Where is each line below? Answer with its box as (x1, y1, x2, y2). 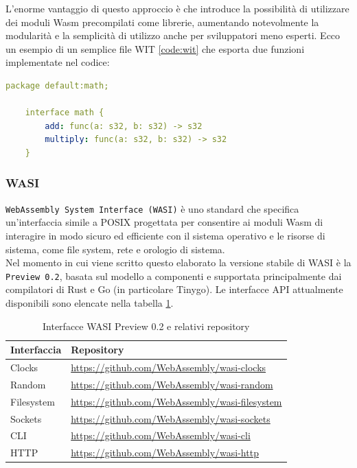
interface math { (25, 108, 104, 118)
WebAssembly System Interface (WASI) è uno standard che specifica (5, 201, 299, 215)
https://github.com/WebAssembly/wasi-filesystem (71, 394, 282, 408)
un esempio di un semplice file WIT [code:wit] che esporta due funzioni (5, 41, 305, 56)
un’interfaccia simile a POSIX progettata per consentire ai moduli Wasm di (5, 215, 323, 229)
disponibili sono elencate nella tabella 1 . (5, 296, 174, 310)
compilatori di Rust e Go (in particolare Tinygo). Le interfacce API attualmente (5, 282, 343, 296)
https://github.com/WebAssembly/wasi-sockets (71, 411, 270, 425)
